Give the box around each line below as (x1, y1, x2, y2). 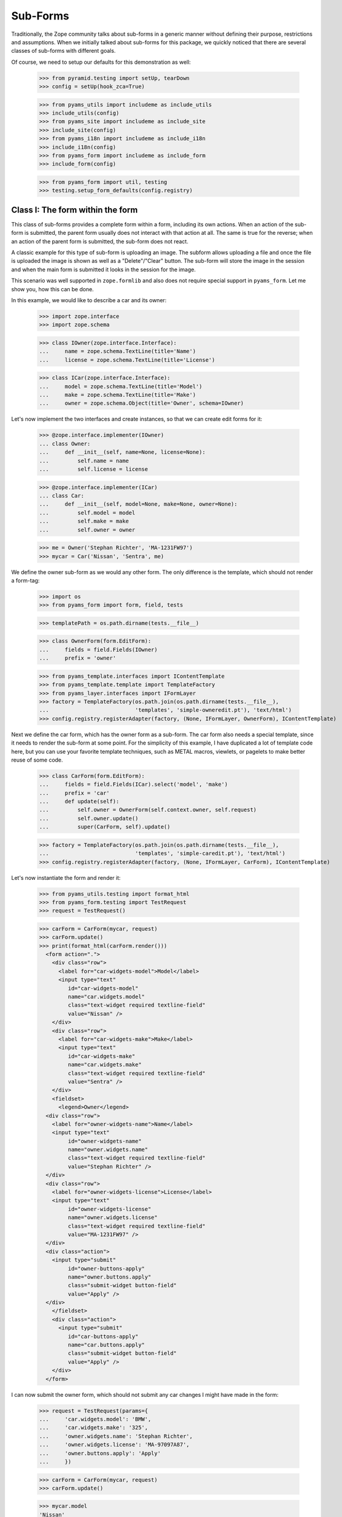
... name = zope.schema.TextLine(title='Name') (39, 348, 196, 355)
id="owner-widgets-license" (67, 1205, 152, 1212)
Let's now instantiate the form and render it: (11, 874, 121, 881)
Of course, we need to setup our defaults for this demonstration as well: (11, 58, 191, 66)
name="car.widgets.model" (67, 993, 145, 1001)
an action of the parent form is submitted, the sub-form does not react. (11, 237, 189, 245)
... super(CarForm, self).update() (39, 823, 171, 831)
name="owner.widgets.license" (67, 1214, 158, 1221)
